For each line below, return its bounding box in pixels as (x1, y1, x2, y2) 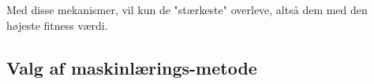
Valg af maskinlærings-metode (6, 55, 257, 79)
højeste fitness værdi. (6, 16, 108, 33)
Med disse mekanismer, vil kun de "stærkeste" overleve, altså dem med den (6, 2, 368, 18)
